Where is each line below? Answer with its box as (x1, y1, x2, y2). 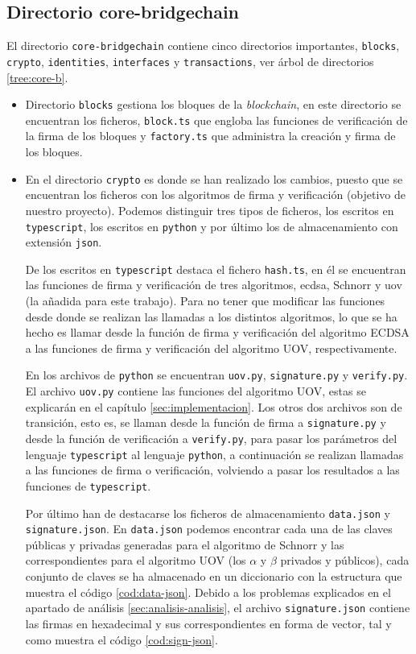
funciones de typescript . (25, 477, 151, 494)
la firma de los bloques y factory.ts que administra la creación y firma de (25, 127, 396, 144)
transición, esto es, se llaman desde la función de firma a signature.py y (25, 414, 386, 431)
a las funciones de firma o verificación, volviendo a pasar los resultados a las (25, 462, 400, 478)
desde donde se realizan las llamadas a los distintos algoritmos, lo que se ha (25, 308, 397, 325)
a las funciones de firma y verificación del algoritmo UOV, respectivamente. (25, 339, 397, 356)
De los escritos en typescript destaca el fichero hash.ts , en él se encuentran (25, 260, 406, 277)
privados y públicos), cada (280, 552, 410, 569)
